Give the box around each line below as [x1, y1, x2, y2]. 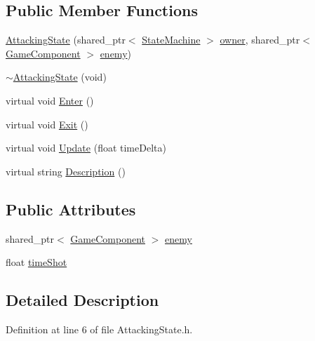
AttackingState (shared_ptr [6, 32, 126, 47]
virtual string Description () [6, 163, 126, 178]
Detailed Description [6, 289, 159, 311]
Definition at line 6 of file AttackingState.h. [6, 321, 193, 336]
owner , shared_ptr [220, 32, 300, 47]
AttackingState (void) [13, 69, 107, 84]
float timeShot [6, 255, 67, 269]
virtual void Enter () [6, 93, 94, 107]
